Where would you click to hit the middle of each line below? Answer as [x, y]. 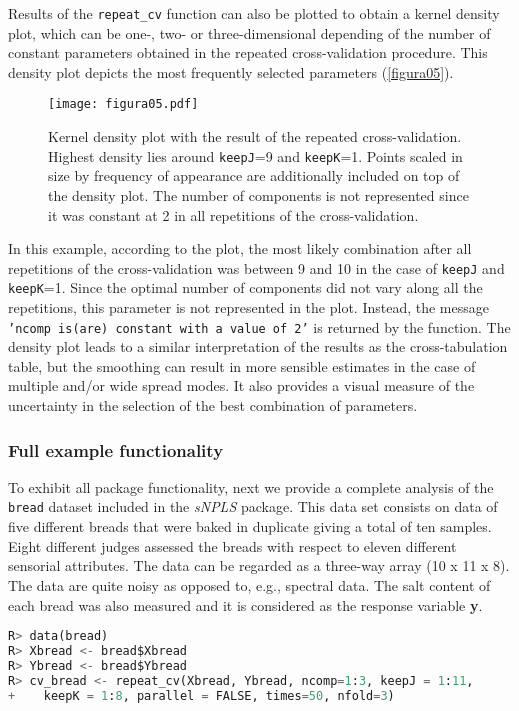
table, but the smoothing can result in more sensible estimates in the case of [242, 365]
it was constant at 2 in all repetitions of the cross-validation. [233, 214]
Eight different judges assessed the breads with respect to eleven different [232, 545]
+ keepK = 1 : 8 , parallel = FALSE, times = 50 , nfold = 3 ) [201, 695]
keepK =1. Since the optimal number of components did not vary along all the [245, 287]
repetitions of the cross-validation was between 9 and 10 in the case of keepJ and [256, 267]
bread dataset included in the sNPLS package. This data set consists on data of [253, 506]
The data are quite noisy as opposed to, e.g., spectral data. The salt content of [249, 584]
